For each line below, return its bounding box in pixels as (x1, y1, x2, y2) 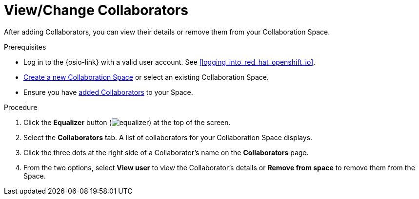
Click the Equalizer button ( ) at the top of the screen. (23, 118, 231, 127)
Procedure (4, 103, 38, 111)
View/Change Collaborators (4, 2, 188, 18)
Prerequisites (4, 42, 46, 51)
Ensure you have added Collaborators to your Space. (23, 88, 193, 96)
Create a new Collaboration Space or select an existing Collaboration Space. (23, 72, 269, 81)
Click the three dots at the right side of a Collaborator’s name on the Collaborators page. (23, 148, 309, 157)
